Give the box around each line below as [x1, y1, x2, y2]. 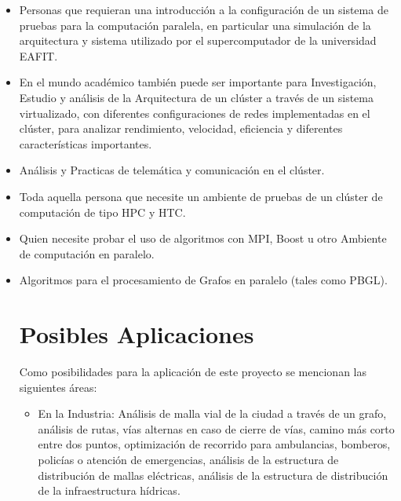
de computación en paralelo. [19, 245, 155, 261]
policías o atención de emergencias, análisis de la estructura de [38, 452, 339, 467]
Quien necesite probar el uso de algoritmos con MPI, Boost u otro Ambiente [19, 230, 387, 247]
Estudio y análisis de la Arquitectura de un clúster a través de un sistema [19, 89, 374, 105]
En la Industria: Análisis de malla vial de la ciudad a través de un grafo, [38, 405, 387, 422]
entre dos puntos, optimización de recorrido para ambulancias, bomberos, [38, 436, 391, 452]
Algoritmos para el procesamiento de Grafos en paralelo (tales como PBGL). [19, 272, 388, 288]
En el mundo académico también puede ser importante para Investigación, [19, 74, 377, 90]
